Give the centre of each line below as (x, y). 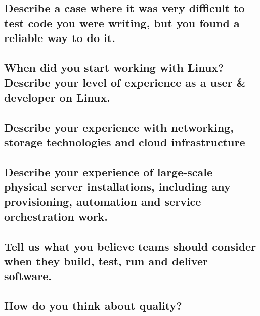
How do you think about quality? (93, 306)
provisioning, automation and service (103, 201)
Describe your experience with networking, (119, 127)
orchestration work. (56, 216)
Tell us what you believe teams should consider (130, 246)
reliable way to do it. (60, 38)
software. (28, 276)
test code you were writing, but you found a (122, 23)
